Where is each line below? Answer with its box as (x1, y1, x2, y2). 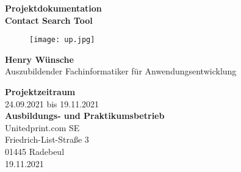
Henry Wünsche (5, 52, 74, 65)
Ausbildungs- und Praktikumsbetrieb (5, 109, 165, 122)
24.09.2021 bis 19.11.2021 (5, 97, 99, 110)
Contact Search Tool (5, 13, 93, 26)
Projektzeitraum (5, 85, 76, 98)
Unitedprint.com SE (5, 121, 80, 134)
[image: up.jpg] (29, 35, 95, 45)
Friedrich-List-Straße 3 (5, 133, 89, 146)
